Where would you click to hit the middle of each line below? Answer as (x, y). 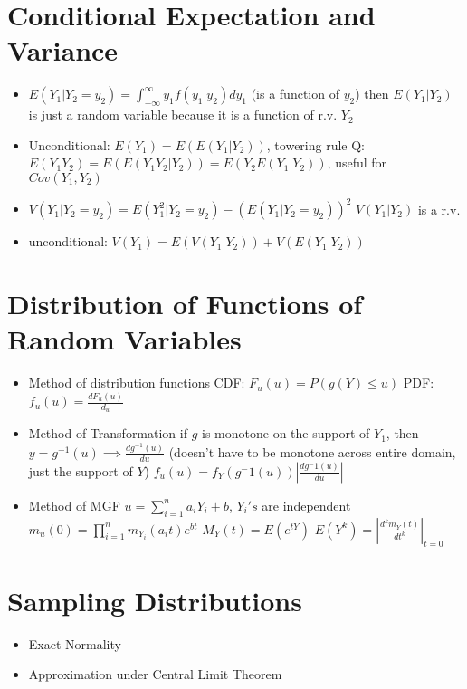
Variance (63, 50)
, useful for (357, 163)
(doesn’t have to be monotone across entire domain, (312, 451)
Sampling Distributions (155, 600)
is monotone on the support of (286, 433)
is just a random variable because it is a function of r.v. (183, 115)
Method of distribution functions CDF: (137, 383)
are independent (306, 505)
